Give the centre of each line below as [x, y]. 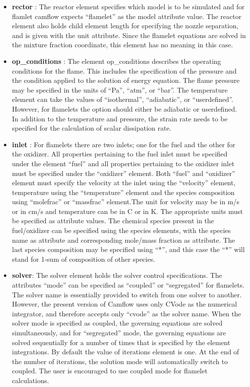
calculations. [30, 380]
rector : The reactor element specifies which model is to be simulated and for [128, 6]
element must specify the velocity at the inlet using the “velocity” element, [124, 183]
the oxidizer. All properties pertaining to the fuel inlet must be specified [120, 154]
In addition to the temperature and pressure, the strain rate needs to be [120, 118]
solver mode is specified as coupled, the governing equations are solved [117, 323]
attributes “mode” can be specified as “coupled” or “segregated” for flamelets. [128, 285]
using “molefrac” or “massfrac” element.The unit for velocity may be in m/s [126, 202]
